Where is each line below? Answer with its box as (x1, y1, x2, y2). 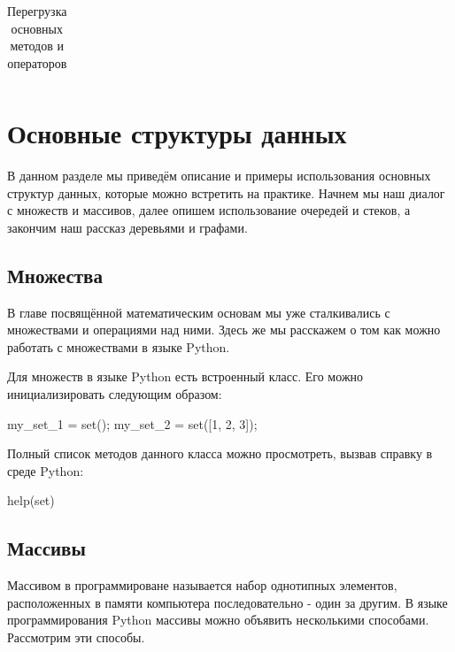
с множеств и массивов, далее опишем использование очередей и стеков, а (7, 201, 411, 219)
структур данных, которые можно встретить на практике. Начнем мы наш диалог (7, 183, 445, 202)
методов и (10, 36, 64, 55)
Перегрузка (7, 2, 67, 19)
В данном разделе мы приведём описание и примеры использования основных (7, 166, 431, 184)
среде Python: (7, 461, 84, 479)
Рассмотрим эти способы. (7, 627, 145, 646)
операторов (7, 53, 67, 72)
